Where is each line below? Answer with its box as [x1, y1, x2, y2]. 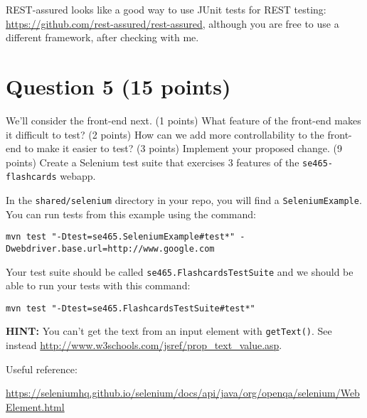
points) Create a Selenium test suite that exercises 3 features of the [6, 154, 299, 169]
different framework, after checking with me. [6, 30, 199, 45]
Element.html [6, 399, 65, 414]
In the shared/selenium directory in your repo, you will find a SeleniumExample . [6, 193, 362, 207]
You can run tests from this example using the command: [6, 206, 256, 221]
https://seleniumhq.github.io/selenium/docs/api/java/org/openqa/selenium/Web [6, 385, 360, 400]
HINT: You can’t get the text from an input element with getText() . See [6, 323, 332, 338]
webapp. [60, 168, 96, 183]
